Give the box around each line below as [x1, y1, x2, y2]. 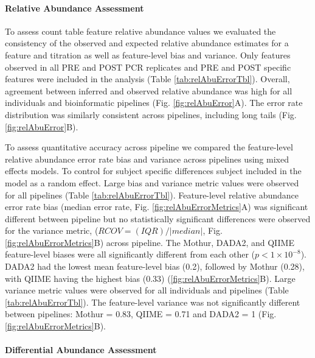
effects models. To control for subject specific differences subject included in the [5, 164, 302, 177]
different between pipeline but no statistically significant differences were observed [5, 212, 311, 225]
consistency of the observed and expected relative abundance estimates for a [5, 37, 289, 49]
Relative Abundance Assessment [5, 1, 144, 14]
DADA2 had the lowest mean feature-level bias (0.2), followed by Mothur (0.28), [5, 260, 305, 273]
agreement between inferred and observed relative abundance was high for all [5, 84, 292, 97]
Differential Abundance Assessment [5, 343, 157, 356]
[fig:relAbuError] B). [5, 120, 78, 133]
